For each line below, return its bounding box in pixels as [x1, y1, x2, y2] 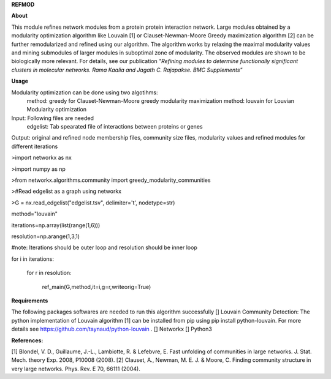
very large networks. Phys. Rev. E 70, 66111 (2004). [11, 365, 140, 372]
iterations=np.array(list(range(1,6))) [11, 221, 101, 229]
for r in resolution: [26, 269, 72, 277]
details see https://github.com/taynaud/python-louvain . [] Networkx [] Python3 [11, 325, 213, 333]
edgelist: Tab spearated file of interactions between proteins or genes [26, 123, 203, 130]
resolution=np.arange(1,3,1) [11, 233, 80, 240]
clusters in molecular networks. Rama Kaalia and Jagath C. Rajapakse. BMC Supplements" [11, 66, 243, 73]
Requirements [11, 297, 48, 304]
